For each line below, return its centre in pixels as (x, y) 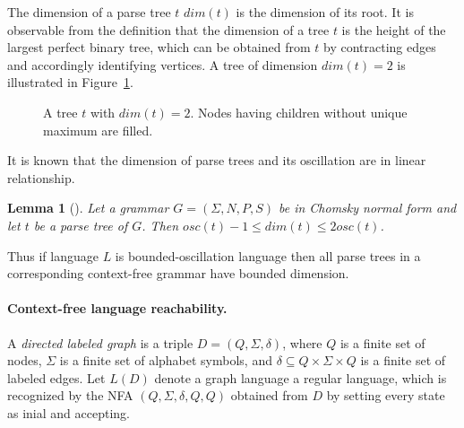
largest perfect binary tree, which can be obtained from (159, 47)
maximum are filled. (98, 130)
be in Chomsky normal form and (367, 208)
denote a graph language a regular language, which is (301, 377)
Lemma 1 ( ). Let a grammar (88, 208)
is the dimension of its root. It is (325, 12)
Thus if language (53, 255)
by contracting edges (380, 47)
